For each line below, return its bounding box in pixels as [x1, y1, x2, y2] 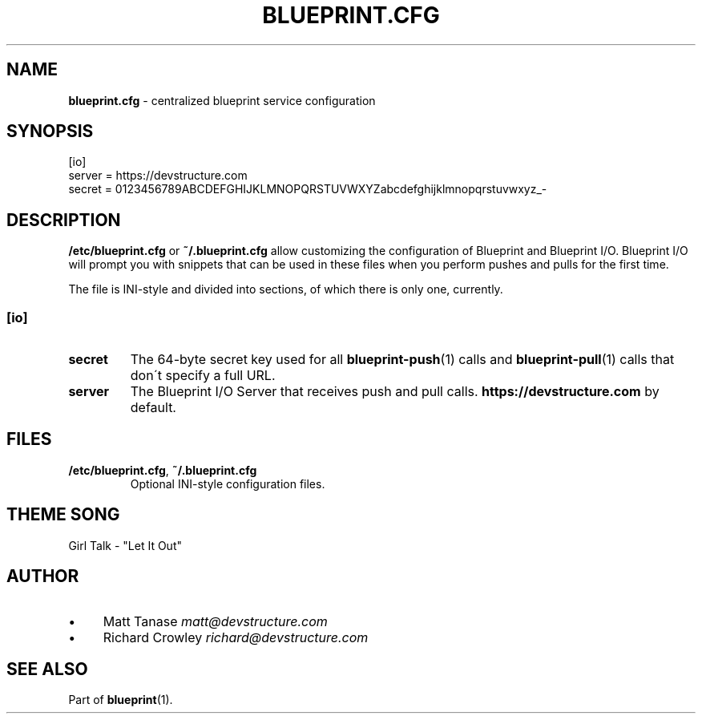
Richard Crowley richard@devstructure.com [103, 629, 369, 645]
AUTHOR [6, 566, 79, 587]
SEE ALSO [6, 658, 88, 679]
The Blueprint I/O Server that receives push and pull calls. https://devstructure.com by [130, 383, 660, 400]
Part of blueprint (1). [68, 693, 173, 707]
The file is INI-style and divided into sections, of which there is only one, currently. [68, 282, 503, 297]
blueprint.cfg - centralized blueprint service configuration [68, 93, 376, 107]
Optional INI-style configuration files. [130, 476, 325, 491]
